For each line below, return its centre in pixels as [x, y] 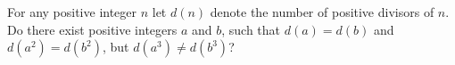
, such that [251, 29]
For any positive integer [72, 12]
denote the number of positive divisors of [322, 12]
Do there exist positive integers [92, 29]
